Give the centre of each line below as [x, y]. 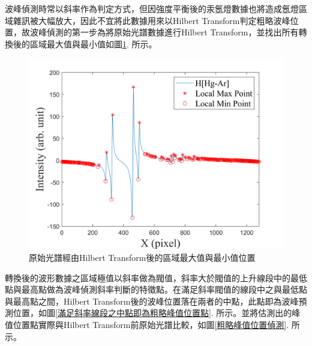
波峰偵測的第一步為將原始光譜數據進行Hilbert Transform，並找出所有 [164, 32]
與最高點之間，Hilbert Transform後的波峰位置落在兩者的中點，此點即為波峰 [152, 301]
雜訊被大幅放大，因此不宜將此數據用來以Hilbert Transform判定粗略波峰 [151, 20]
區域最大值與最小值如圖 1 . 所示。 [93, 43]
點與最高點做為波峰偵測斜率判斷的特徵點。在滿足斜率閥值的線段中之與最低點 [156, 289]
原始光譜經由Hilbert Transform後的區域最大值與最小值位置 [142, 257]
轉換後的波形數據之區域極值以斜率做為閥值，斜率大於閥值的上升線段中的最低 [156, 277]
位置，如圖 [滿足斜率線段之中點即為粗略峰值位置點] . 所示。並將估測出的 [152, 313]
